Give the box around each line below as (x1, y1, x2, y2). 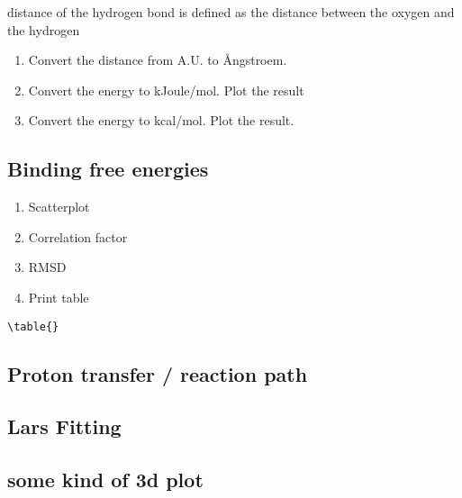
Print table (28, 287, 89, 306)
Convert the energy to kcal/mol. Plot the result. (28, 111, 294, 130)
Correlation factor (28, 227, 128, 246)
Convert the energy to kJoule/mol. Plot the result (28, 80, 304, 99)
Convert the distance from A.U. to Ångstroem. (28, 50, 287, 69)
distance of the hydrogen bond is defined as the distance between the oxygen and (7, 3, 455, 21)
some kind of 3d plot (7, 466, 204, 493)
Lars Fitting (7, 412, 122, 440)
